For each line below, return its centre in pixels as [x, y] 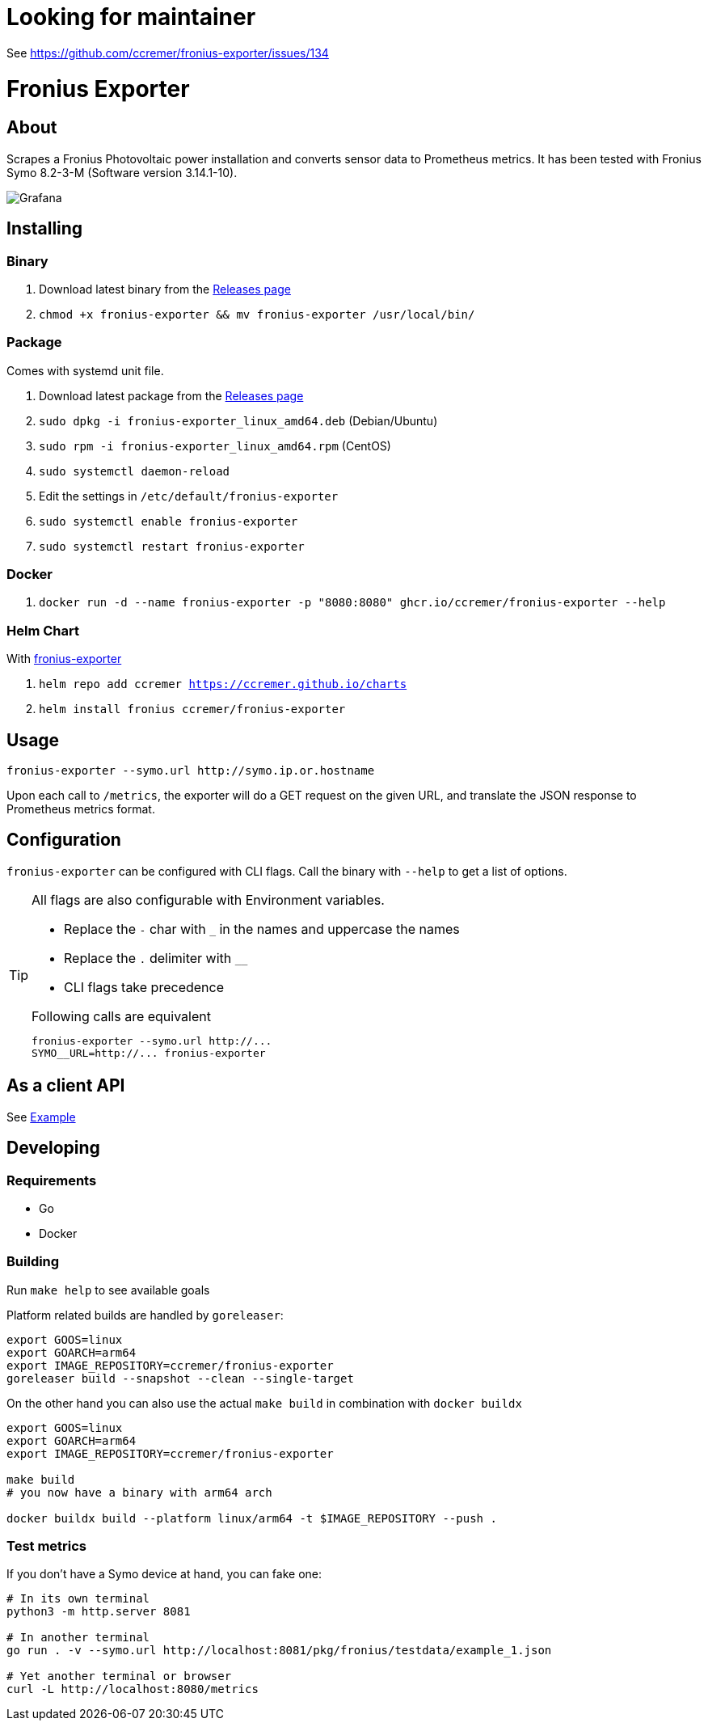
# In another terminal [78, 1638]
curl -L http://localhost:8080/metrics [133, 1689]
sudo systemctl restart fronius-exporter [172, 546]
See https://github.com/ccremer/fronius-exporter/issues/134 [168, 53]
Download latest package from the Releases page [171, 395]
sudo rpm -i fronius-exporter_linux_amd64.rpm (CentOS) [215, 445]
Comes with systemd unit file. [85, 370]
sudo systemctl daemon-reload [135, 471]
